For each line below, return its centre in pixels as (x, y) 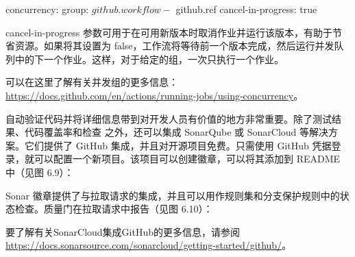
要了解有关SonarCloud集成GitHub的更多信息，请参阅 (123, 231)
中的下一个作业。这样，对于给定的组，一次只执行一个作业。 (149, 59)
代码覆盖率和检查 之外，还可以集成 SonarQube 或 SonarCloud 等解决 (176, 132)
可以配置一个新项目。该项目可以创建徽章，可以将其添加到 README (187, 159)
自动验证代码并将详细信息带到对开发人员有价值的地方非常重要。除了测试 (169, 118)
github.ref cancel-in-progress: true (246, 9)
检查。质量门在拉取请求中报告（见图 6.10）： (114, 209)
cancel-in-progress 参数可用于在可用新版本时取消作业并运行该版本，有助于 (169, 32)
